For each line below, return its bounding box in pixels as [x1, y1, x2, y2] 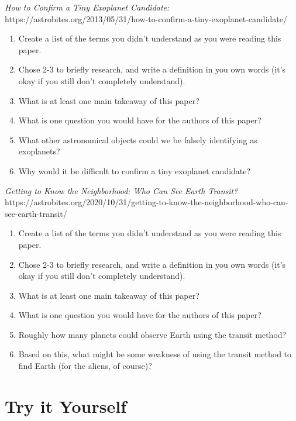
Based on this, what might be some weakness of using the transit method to [18, 348, 292, 360]
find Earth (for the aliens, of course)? [18, 360, 152, 372]
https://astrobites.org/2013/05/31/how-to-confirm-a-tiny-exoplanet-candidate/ [5, 12, 287, 25]
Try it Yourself [5, 394, 127, 417]
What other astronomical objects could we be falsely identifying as [18, 133, 257, 146]
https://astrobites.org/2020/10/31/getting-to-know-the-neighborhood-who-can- [5, 196, 288, 208]
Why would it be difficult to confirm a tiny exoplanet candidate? [18, 164, 251, 177]
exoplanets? [18, 145, 60, 157]
